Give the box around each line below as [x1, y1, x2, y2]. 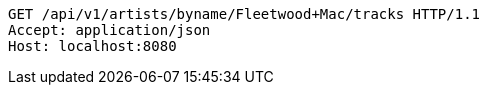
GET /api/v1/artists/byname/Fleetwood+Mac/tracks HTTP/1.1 [8, 6, 481, 22]
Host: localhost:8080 [8, 38, 177, 54]
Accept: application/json [8, 22, 211, 38]
